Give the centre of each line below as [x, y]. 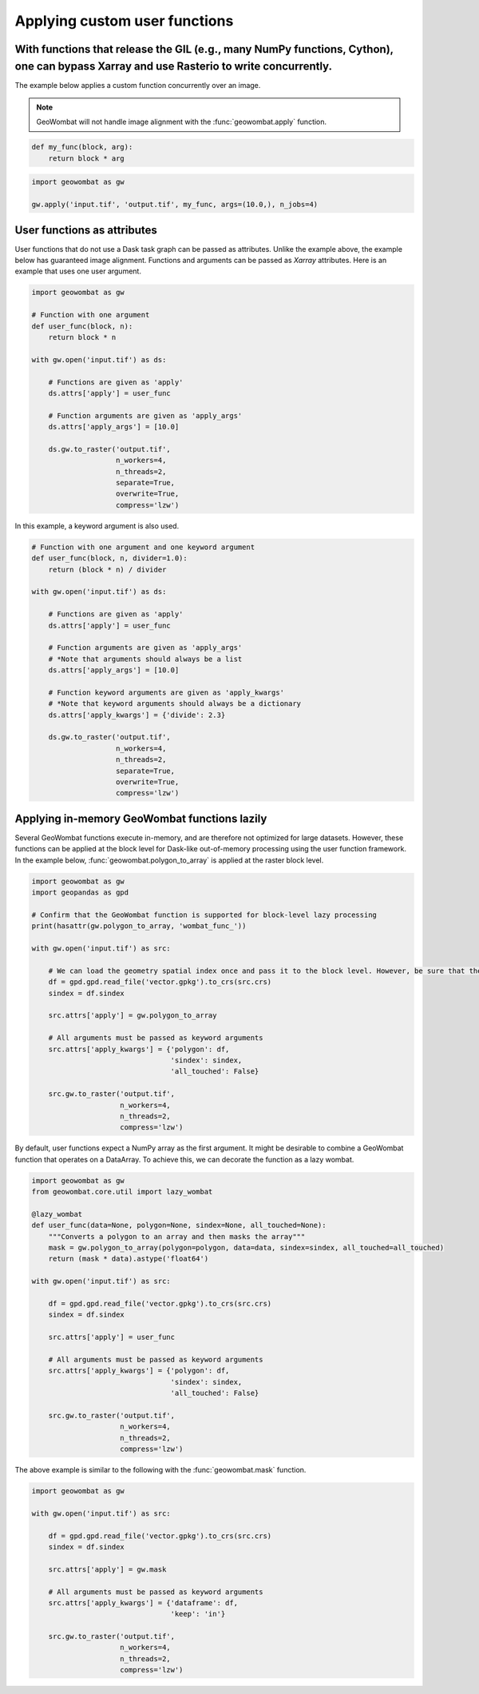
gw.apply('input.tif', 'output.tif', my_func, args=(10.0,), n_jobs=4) [175, 205]
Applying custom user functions [124, 21]
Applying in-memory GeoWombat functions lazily [141, 818]
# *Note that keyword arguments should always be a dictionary [175, 704]
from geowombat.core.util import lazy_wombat [122, 1192]
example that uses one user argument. [78, 271]
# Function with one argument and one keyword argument [143, 547]
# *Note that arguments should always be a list [145, 659]
